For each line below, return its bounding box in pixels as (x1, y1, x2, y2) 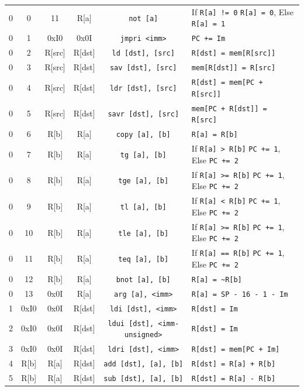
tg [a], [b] (120, 150, 167, 159)
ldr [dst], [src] (109, 84, 177, 92)
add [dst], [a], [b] (103, 360, 184, 369)
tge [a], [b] (118, 177, 169, 186)
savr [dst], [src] (108, 110, 179, 119)
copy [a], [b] (116, 131, 171, 139)
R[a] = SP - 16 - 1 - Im (191, 290, 288, 299)
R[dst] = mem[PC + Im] (191, 345, 280, 354)
